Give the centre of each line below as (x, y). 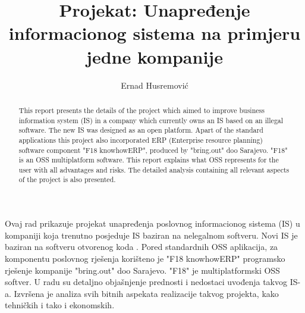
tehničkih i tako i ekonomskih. (60, 305)
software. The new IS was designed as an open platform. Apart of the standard (141, 130)
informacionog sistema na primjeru (155, 33)
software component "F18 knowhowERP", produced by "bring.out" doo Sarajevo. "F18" (153, 150)
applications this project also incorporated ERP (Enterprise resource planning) (141, 140)
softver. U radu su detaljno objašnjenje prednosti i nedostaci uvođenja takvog (146, 282)
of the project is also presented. (67, 179)
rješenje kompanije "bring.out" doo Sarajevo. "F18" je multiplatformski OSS (142, 270)
